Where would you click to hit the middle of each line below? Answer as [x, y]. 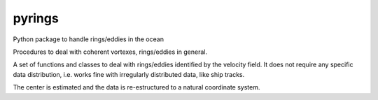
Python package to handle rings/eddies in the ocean [89, 39]
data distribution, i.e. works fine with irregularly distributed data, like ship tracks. [129, 74]
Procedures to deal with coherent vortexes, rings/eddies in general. [110, 52]
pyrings [36, 18]
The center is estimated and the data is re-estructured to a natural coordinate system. [136, 87]
